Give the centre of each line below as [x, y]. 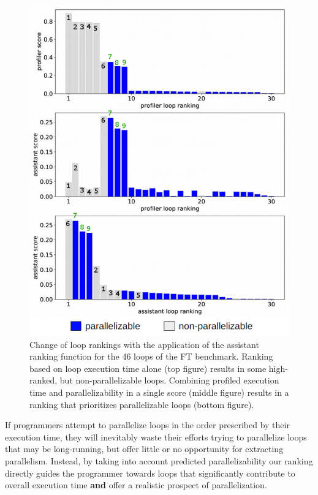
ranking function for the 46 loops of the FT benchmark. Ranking [151, 356]
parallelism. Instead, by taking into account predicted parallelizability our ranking [159, 460]
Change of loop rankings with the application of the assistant [144, 344]
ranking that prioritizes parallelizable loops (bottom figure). [142, 404]
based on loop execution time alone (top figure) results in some [148, 368]
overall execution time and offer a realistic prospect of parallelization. [136, 485]
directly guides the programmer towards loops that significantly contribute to [150, 473]
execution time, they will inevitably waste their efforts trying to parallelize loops [156, 436]
